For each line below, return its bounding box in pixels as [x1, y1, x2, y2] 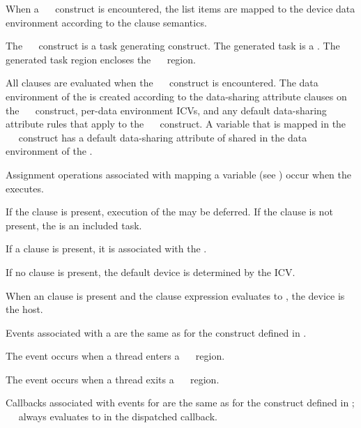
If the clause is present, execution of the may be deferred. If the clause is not [6, 204, 333, 219]
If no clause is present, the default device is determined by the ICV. [6, 264, 295, 279]
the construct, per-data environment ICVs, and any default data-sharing [6, 102, 327, 117]
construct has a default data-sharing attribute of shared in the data [18, 130, 307, 144]
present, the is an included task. [6, 217, 142, 232]
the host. [6, 302, 43, 316]
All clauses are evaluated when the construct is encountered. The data [6, 75, 318, 90]
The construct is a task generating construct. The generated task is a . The [6, 38, 340, 53]
